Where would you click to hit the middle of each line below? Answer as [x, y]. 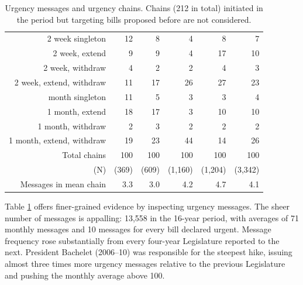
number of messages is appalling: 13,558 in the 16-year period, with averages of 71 [152, 217]
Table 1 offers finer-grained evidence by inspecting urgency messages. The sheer [147, 206]
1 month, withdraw [72, 126]
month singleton [77, 96]
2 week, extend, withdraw [60, 82]
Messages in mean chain [63, 183]
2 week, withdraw [75, 68]
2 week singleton [77, 38]
